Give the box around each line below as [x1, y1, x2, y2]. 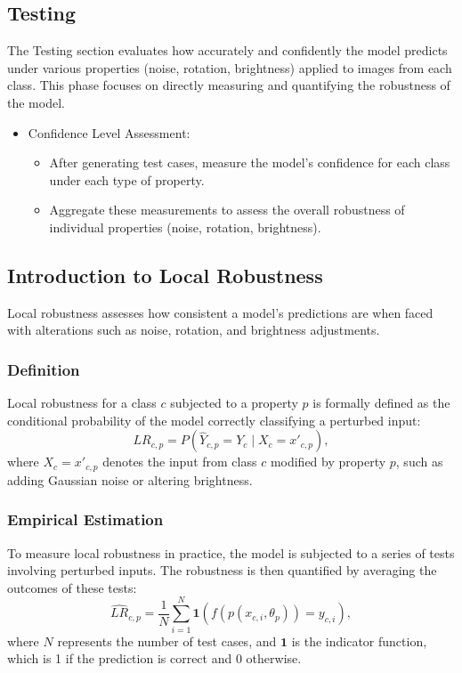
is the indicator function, [291, 631, 427, 650]
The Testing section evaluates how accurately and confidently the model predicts [7, 41, 448, 60]
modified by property [270, 452, 386, 471]
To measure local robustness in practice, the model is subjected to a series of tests [7, 543, 455, 562]
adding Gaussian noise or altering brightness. [7, 470, 253, 489]
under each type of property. [49, 170, 205, 189]
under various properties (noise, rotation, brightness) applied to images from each [7, 58, 452, 77]
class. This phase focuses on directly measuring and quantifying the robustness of [7, 76, 450, 94]
